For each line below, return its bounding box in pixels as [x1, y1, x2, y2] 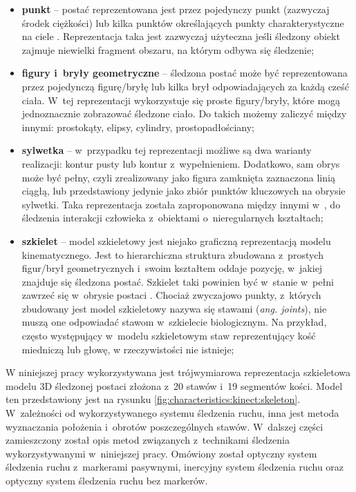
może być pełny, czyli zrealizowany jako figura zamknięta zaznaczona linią [21, 170, 335, 184]
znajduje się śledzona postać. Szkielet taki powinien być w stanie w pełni [21, 274, 334, 288]
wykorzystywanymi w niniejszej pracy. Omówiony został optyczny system [6, 446, 317, 460]
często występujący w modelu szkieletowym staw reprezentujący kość [21, 328, 316, 343]
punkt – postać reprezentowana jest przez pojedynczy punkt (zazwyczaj [21, 2, 330, 16]
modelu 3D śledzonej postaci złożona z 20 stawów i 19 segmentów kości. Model [6, 378, 343, 393]
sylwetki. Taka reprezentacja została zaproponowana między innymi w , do [21, 197, 341, 211]
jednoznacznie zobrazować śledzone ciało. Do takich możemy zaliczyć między [21, 106, 347, 121]
